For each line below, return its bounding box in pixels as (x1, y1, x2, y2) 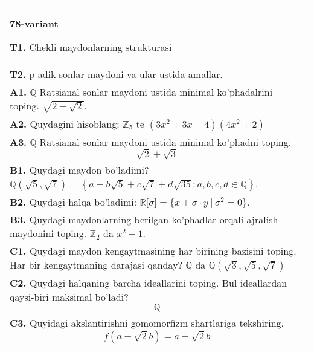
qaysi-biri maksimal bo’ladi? (10, 290, 129, 304)
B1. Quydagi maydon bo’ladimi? (10, 163, 149, 177)
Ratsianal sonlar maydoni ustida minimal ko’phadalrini (39, 85, 273, 99)
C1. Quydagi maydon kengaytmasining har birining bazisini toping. (10, 244, 296, 258)
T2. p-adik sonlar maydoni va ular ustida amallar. (10, 67, 223, 81)
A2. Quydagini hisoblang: (10, 116, 120, 131)
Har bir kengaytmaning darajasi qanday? (10, 258, 183, 272)
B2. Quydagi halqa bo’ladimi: (10, 195, 137, 209)
